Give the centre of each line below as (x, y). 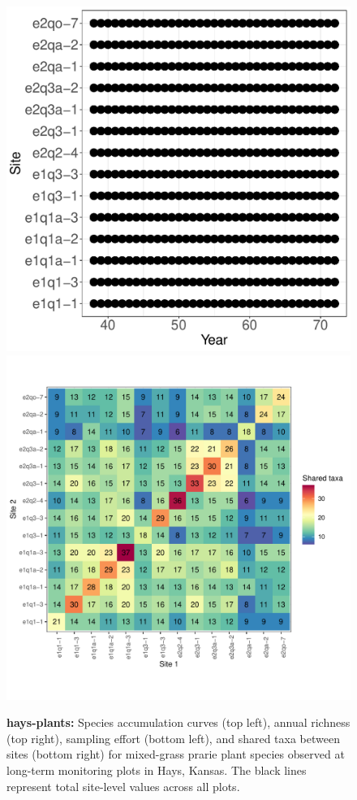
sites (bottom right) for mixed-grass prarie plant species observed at (176, 754)
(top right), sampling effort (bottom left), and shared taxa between (173, 738)
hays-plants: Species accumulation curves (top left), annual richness (178, 722)
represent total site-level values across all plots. (123, 786)
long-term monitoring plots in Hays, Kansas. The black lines (157, 770)
